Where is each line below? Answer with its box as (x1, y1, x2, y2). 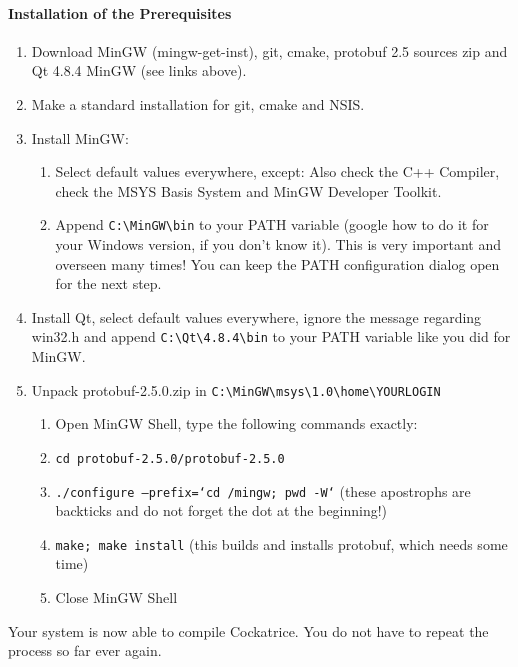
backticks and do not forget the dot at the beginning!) (55, 500, 388, 521)
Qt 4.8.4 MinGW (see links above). (31, 60, 247, 81)
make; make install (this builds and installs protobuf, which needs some (55, 533, 508, 554)
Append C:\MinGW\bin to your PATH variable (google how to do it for (55, 214, 489, 235)
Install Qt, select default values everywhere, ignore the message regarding (31, 306, 482, 327)
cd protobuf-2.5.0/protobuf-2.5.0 (55, 451, 285, 466)
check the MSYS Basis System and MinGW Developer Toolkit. (55, 180, 442, 201)
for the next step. (55, 273, 162, 294)
